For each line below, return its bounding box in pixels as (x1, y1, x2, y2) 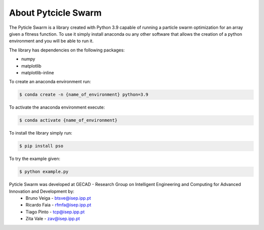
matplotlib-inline (21, 69, 54, 75)
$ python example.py (19, 169, 68, 175)
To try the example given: (9, 156, 61, 161)
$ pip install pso (19, 143, 64, 149)
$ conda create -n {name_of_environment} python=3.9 (19, 92, 149, 97)
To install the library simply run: (9, 130, 73, 136)
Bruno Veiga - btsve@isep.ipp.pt (25, 195, 91, 201)
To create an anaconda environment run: (9, 79, 91, 85)
